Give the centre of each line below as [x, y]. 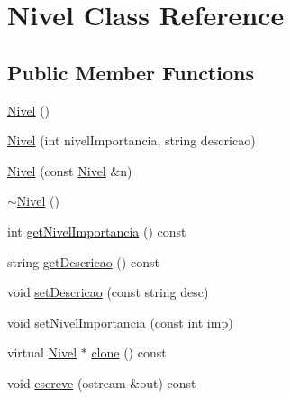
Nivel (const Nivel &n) [70, 170]
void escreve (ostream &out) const [102, 382]
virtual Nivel [42, 353]
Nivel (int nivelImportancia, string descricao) [132, 140]
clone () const [129, 353]
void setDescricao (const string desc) [108, 292]
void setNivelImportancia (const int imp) [120, 322]
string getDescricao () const [83, 261]
